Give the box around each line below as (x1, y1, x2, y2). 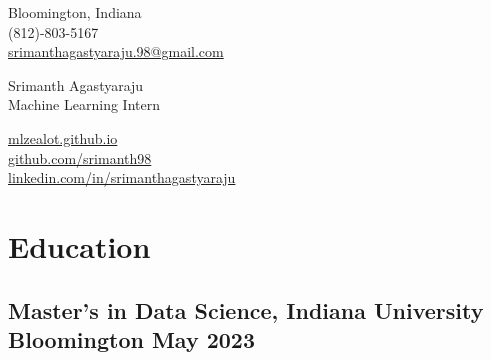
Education (8, 225, 151, 266)
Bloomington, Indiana (8, 2, 142, 22)
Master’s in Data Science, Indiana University (8, 294, 484, 325)
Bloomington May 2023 (8, 323, 256, 354)
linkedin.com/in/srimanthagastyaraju (8, 167, 236, 188)
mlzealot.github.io (8, 127, 118, 148)
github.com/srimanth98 (8, 147, 152, 168)
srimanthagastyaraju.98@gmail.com (8, 41, 224, 62)
